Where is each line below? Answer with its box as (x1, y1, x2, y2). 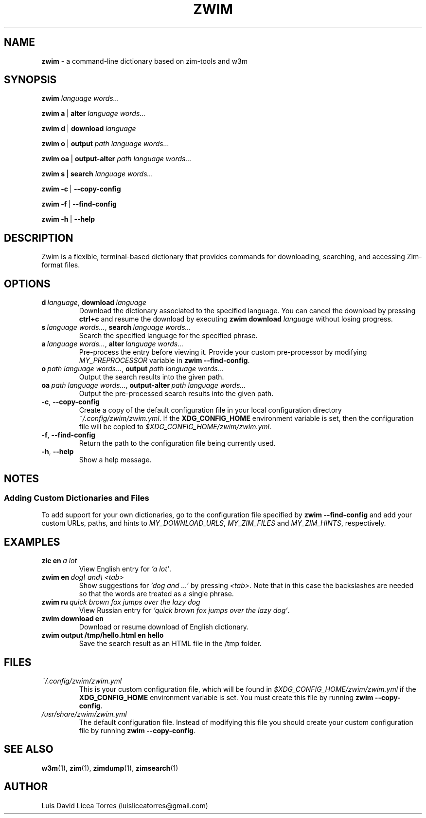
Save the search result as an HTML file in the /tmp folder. (79, 639, 262, 648)
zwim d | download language (41, 124, 136, 133)
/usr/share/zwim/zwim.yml (41, 710, 127, 719)
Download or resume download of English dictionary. (79, 623, 249, 631)
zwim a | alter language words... (41, 109, 146, 118)
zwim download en (41, 614, 104, 623)
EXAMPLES (4, 535, 60, 548)
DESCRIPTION (4, 231, 73, 244)
